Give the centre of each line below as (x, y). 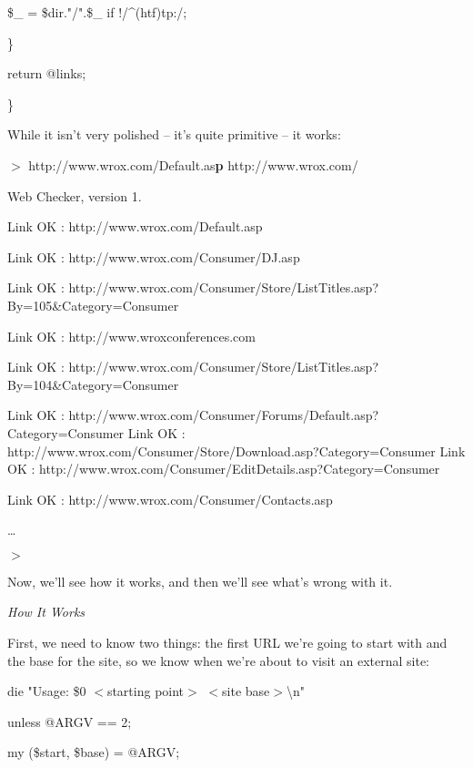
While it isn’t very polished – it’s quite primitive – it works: (174, 134)
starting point (146, 691)
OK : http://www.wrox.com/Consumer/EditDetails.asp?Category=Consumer (224, 469)
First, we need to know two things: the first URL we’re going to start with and (227, 643)
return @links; (47, 73)
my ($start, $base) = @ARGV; (94, 752)
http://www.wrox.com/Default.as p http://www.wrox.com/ (193, 164)
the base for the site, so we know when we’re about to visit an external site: (219, 660)
